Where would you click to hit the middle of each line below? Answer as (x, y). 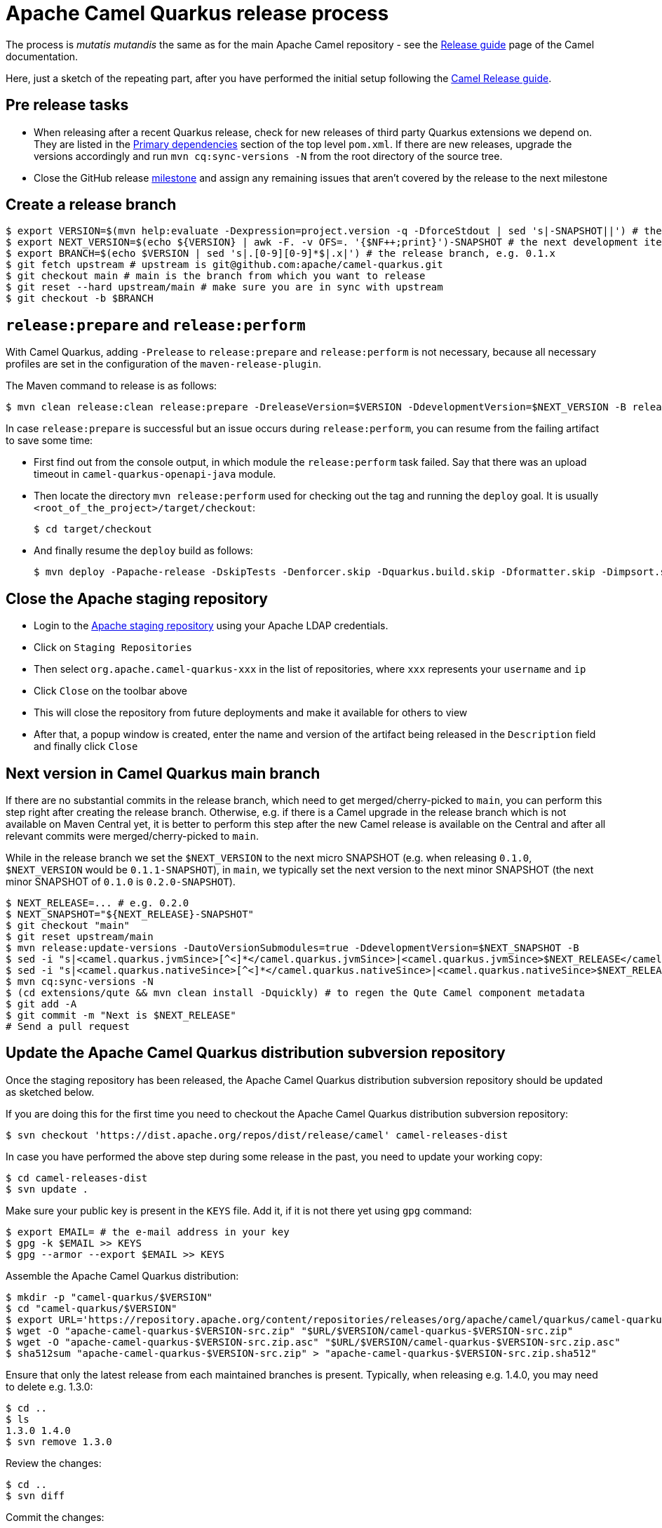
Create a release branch (91, 205)
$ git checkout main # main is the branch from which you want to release (216, 276)
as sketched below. (50, 1092)
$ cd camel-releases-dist (77, 1178)
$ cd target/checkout (93, 529)
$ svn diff (35, 1495)
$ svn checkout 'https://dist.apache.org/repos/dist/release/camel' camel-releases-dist (257, 1135)
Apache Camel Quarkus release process (197, 13)
